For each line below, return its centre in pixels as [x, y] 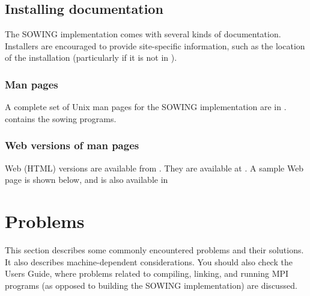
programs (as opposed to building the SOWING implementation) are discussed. [151, 285]
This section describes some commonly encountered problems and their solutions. [154, 249]
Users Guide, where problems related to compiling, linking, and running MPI [147, 273]
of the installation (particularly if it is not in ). [91, 57]
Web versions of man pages [72, 145]
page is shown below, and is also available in [87, 180]
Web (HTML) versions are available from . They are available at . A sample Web [154, 168]
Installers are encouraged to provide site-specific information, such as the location [155, 45]
